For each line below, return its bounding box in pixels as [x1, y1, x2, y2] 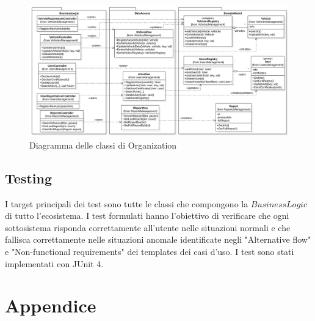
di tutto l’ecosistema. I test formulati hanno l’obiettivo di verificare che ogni [5, 209, 289, 222]
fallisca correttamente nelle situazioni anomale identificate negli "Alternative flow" [5, 233, 311, 246]
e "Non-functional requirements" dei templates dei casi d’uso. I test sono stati [5, 245, 294, 258]
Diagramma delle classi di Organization [29, 138, 177, 151]
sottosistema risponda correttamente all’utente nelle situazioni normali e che [5, 221, 291, 234]
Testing [5, 168, 52, 187]
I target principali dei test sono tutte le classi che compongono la [5, 197, 248, 210]
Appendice [5, 293, 96, 318]
